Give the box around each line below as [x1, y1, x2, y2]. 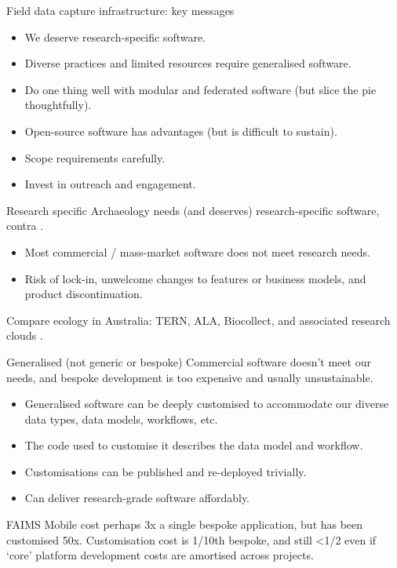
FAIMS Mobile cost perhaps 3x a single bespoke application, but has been [6, 516, 363, 533]
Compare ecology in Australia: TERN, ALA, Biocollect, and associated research [6, 311, 391, 328]
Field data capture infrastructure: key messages [6, 2, 235, 18]
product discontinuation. [24, 286, 143, 302]
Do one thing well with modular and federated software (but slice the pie [24, 81, 377, 97]
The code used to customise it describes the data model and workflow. [24, 437, 363, 453]
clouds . [6, 327, 43, 344]
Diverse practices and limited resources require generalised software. [24, 55, 351, 71]
